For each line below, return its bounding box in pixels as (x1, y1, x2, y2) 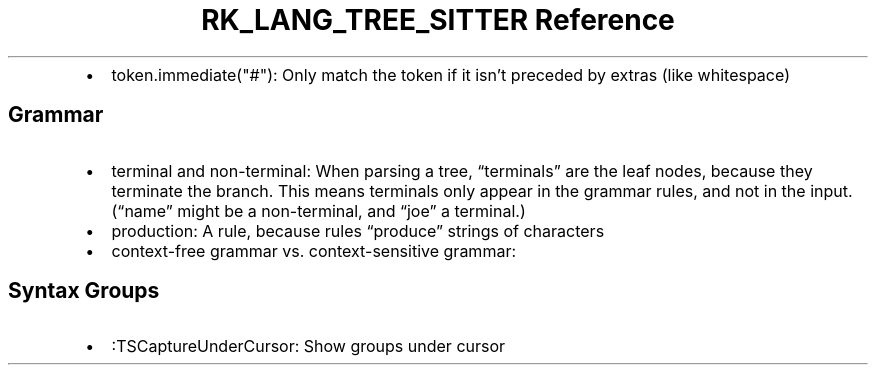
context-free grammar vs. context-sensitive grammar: (111, 240, 517, 261)
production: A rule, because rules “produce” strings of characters (111, 220, 605, 241)
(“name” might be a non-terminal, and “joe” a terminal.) (111, 200, 526, 221)
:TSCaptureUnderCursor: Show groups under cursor (111, 336, 506, 357)
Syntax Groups (8, 278, 160, 304)
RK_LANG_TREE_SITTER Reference (201, 3, 675, 37)
